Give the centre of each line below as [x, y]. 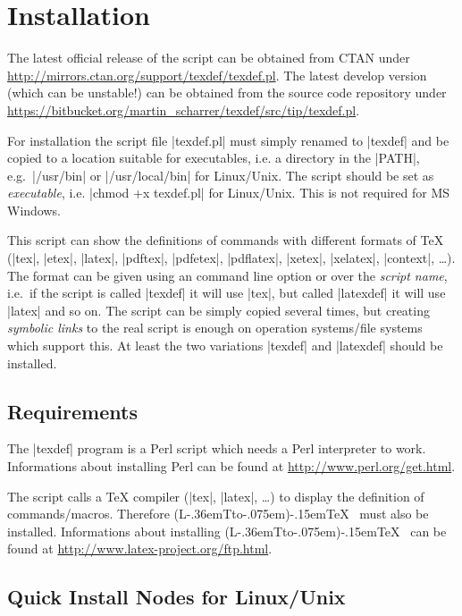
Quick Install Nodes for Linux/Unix [176, 597]
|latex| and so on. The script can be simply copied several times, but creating [218, 310]
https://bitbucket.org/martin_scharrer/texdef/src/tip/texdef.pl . [184, 110]
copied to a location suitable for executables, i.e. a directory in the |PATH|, [214, 158]
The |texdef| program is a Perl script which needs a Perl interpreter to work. [217, 448]
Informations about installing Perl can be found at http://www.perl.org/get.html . [231, 466]
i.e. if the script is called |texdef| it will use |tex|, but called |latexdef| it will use [227, 293]
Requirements [72, 411]
